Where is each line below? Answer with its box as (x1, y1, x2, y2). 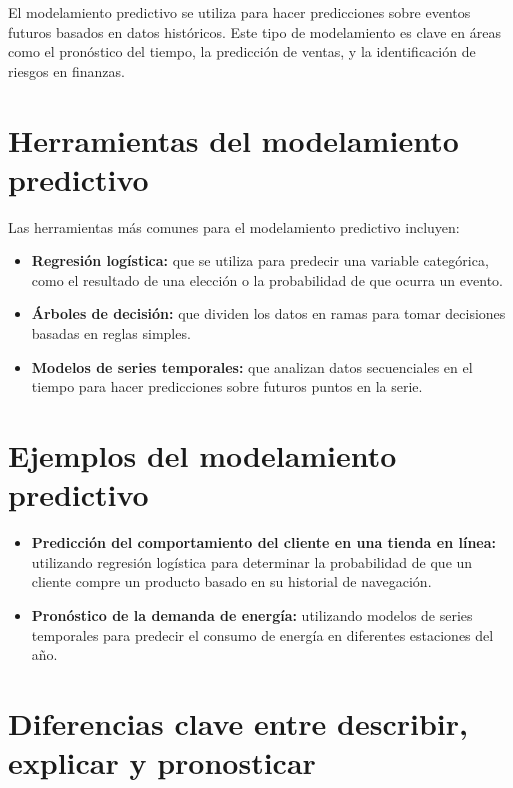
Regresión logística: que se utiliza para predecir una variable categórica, (31, 250, 489, 271)
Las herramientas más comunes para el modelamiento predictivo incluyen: (8, 216, 460, 237)
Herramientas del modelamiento (8, 119, 459, 160)
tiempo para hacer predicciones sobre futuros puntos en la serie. (31, 376, 423, 397)
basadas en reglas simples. (31, 323, 191, 344)
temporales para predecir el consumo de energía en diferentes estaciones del (31, 624, 494, 645)
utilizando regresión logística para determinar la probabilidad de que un (31, 551, 473, 572)
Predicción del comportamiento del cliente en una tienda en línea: (31, 532, 497, 553)
